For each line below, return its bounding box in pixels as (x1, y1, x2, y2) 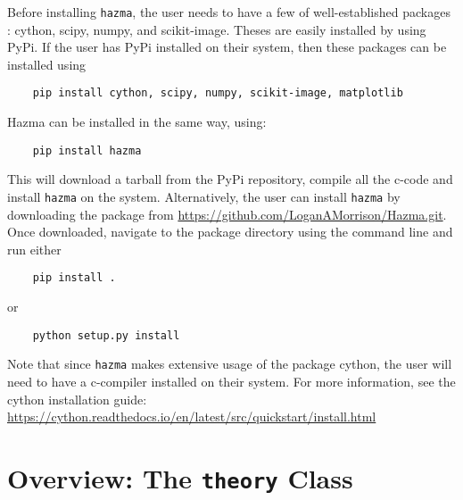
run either (7, 239, 62, 258)
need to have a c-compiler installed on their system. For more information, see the (7, 371, 456, 390)
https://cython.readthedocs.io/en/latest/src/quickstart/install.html (7, 407, 376, 426)
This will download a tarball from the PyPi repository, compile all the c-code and (7, 170, 453, 188)
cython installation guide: (7, 389, 147, 408)
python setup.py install (32, 329, 180, 342)
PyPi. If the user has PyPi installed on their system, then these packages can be (7, 37, 447, 56)
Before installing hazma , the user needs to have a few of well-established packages (7, 3, 451, 21)
